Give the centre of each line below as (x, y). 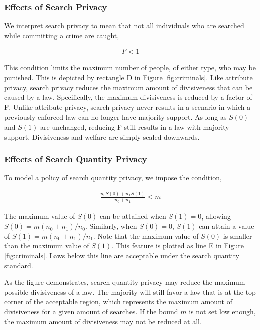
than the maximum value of (47, 245)
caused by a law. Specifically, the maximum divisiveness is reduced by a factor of (128, 97)
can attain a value (227, 226)
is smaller (238, 235)
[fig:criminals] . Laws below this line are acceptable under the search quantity (122, 255)
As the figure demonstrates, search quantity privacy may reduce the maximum (125, 282)
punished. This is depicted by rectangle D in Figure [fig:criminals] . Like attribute (128, 78)
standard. (19, 265)
